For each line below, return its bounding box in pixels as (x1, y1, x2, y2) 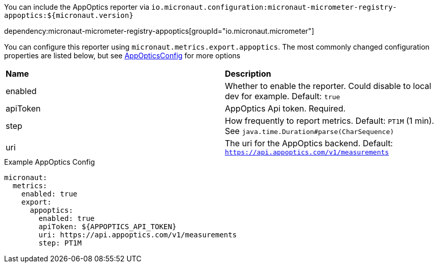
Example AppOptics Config (4, 158, 95, 166)
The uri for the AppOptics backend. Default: (225, 138, 393, 148)
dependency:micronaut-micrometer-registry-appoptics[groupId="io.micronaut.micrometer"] (4, 27, 314, 35)
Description (225, 69, 271, 79)
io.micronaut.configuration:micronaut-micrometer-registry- (151, 3, 397, 11)
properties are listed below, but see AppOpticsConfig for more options (4, 51, 241, 60)
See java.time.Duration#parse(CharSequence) (225, 126, 394, 136)
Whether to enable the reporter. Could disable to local (225, 81, 431, 91)
